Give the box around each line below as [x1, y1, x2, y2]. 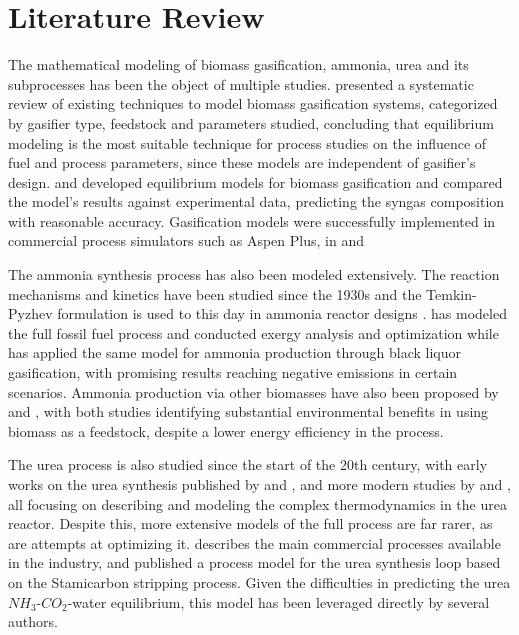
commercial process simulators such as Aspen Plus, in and [8, 230, 364, 251]
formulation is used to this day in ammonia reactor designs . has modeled [57, 303, 507, 324]
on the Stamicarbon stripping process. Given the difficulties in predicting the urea [8, 571, 511, 592]
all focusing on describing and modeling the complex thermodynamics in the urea [8, 493, 507, 514]
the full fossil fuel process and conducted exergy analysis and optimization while [8, 322, 499, 343]
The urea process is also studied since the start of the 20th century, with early [8, 454, 488, 475]
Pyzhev [8, 303, 53, 324]
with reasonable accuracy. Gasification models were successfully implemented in [8, 210, 496, 231]
